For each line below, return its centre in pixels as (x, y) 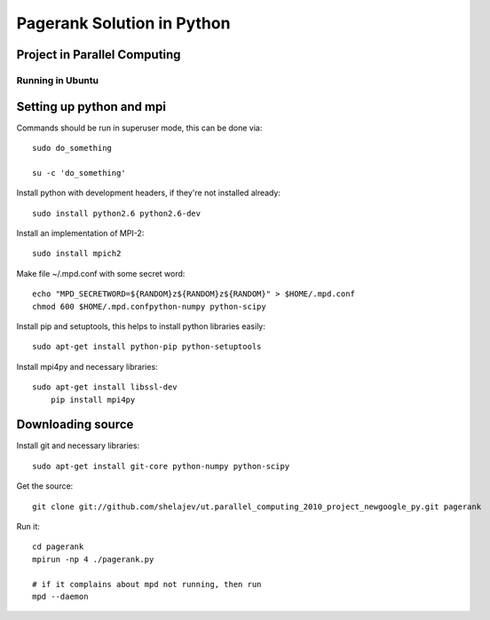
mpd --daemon (60, 596)
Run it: (28, 526)
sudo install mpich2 (77, 254)
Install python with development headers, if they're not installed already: (149, 193)
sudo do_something (72, 148)
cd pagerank (58, 547)
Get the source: (45, 486)
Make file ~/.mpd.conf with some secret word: (101, 273)
